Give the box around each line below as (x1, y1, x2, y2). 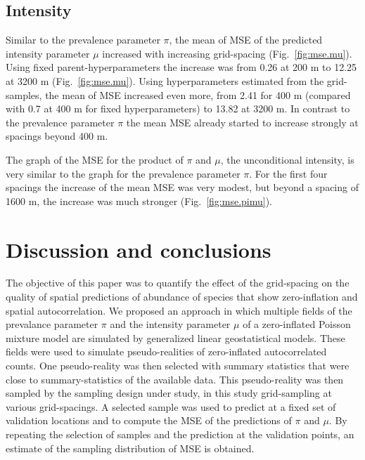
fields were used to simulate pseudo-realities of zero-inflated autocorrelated (6, 344, 327, 359)
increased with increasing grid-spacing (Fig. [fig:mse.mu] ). (102, 46, 352, 60)
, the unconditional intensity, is (220, 152, 354, 166)
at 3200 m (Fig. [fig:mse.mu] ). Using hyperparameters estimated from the (6, 73, 324, 88)
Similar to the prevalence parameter (6, 32, 160, 47)
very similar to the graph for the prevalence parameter (6, 166, 241, 180)
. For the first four (249, 166, 328, 180)
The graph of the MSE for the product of (6, 152, 184, 166)
